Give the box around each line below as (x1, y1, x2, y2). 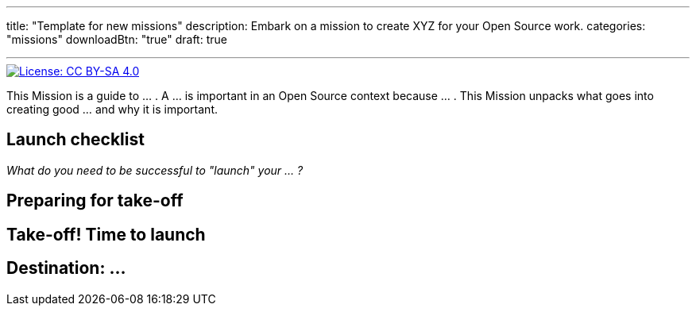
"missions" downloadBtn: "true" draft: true (6, 33, 227, 46)
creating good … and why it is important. (6, 102, 218, 116)
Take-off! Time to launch (6, 224, 206, 245)
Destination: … (6, 258, 126, 279)
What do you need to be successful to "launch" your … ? (6, 163, 304, 177)
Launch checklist (6, 129, 145, 150)
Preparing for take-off (6, 191, 184, 211)
